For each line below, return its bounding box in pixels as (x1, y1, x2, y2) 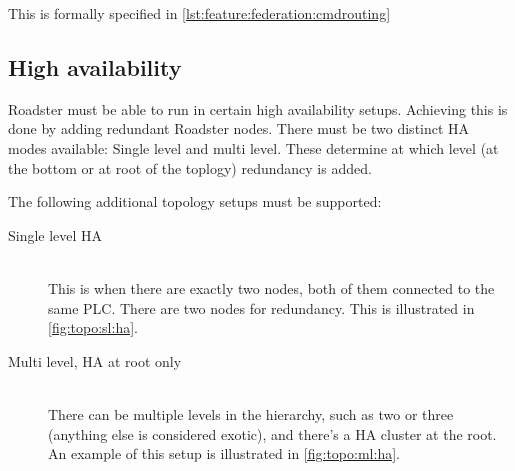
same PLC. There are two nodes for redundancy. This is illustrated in (48, 297, 475, 318)
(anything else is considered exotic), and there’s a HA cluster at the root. (48, 423, 497, 444)
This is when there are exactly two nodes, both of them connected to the (48, 277, 495, 298)
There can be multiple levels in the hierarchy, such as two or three (48, 403, 454, 424)
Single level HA (8, 224, 103, 245)
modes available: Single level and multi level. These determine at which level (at (8, 137, 499, 158)
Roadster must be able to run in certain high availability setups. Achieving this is (8, 98, 508, 119)
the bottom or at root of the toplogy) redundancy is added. (8, 157, 372, 178)
